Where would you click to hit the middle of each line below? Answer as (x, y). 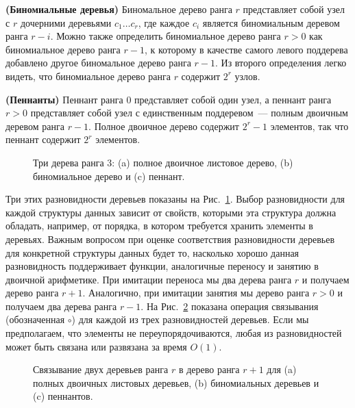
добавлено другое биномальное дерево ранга (98, 63)
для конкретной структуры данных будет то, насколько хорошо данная (152, 252)
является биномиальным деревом (271, 22)
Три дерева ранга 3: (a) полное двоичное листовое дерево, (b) (163, 162)
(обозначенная (35, 319)
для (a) (282, 369)
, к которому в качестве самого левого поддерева (246, 49)
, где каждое (164, 22)
